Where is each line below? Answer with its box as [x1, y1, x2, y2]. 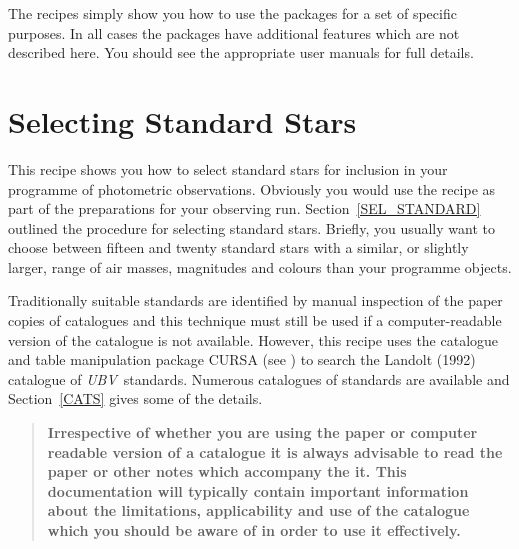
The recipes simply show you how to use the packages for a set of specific [8, 3, 457, 23]
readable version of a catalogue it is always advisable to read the [47, 441, 503, 462]
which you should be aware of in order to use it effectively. [47, 520, 461, 540]
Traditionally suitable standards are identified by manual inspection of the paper [8, 290, 503, 311]
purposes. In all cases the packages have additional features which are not [8, 22, 460, 43]
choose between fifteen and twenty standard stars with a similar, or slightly [8, 237, 469, 258]
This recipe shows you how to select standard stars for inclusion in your [8, 158, 448, 179]
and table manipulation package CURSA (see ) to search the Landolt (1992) [8, 349, 476, 370]
